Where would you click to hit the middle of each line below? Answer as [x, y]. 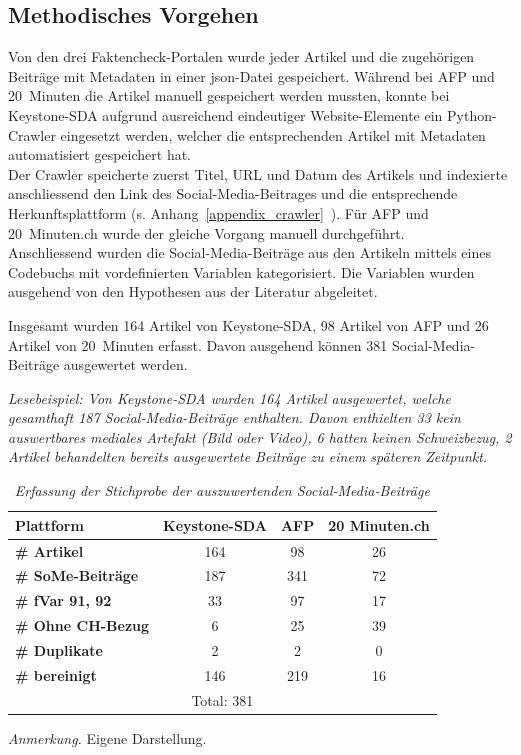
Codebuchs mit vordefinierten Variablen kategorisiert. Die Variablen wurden [241, 271]
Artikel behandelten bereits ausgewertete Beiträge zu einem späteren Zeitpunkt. [248, 456]
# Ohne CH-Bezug [82, 625]
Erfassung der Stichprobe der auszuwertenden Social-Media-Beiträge [222, 490]
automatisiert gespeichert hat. [100, 154]
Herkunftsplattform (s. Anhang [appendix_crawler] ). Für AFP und [218, 212]
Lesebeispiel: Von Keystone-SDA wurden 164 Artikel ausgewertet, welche [229, 397]
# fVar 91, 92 [63, 600]
